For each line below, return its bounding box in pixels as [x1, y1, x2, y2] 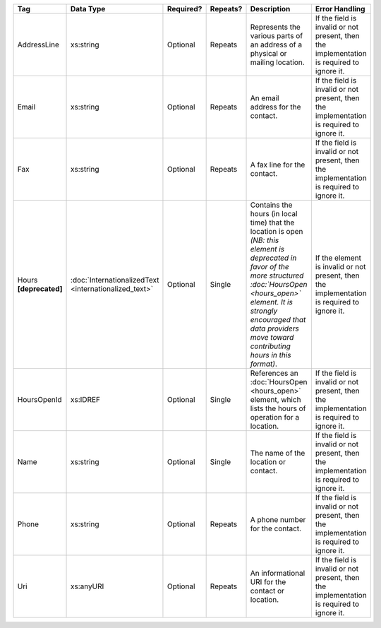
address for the [250, 102, 301, 112]
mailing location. [250, 57, 305, 67]
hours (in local [250, 209, 298, 218]
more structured [250, 271, 304, 280]
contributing [250, 341, 291, 351]
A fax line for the [250, 160, 306, 170]
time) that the [250, 218, 295, 227]
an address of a [250, 40, 303, 49]
